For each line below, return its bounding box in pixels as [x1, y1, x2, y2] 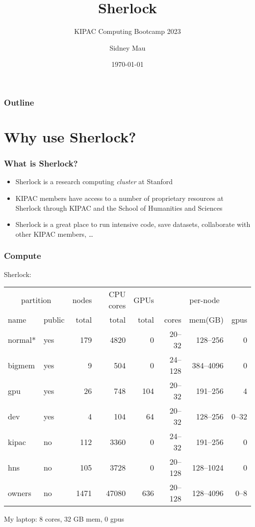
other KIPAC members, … [15, 228, 94, 239]
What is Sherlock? [4, 157, 78, 169]
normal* [8, 333, 36, 345]
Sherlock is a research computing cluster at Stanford [15, 176, 173, 187]
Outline [4, 96, 34, 108]
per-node [189, 294, 220, 305]
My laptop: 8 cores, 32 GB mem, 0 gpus [4, 514, 125, 524]
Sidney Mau [109, 42, 146, 53]
